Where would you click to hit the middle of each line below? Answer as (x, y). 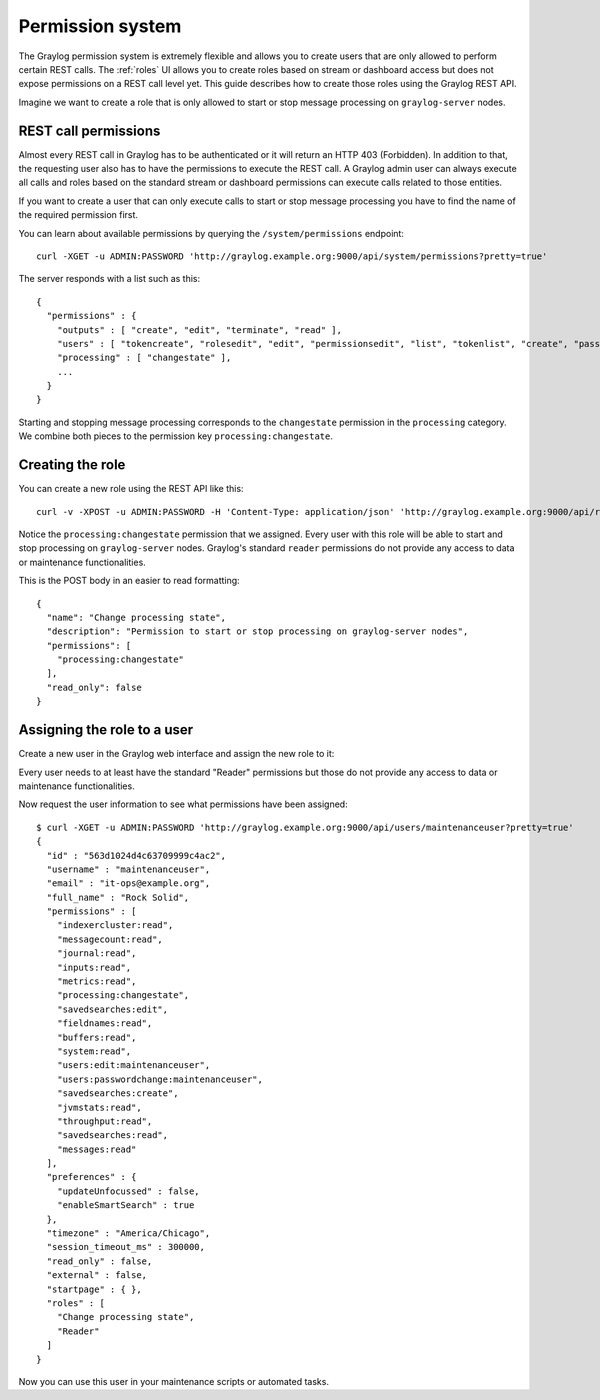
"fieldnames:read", (104, 1023)
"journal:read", (96, 953)
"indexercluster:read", (115, 925)
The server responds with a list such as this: (109, 279)
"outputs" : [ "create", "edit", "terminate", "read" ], (199, 329)
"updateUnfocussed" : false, (128, 1191)
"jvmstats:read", (99, 1107)
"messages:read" (96, 1149)
